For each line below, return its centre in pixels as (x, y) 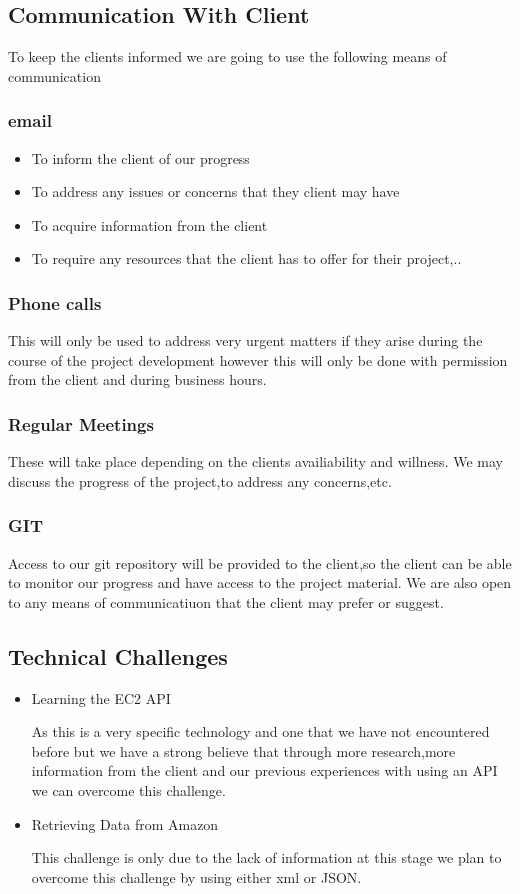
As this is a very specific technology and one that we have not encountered (260, 731)
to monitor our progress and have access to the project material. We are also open (260, 582)
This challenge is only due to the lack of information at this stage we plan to (266, 857)
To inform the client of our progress (140, 157)
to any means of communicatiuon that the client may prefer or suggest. (226, 601)
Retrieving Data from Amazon (125, 823)
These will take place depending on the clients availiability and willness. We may (255, 461)
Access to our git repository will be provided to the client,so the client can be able (260, 562)
